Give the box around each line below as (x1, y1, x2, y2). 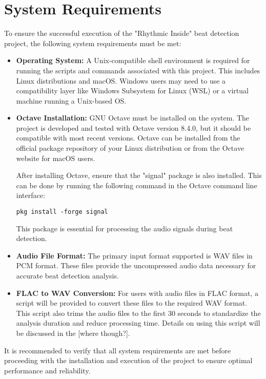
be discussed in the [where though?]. (16, 328, 130, 338)
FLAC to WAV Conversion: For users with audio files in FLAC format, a (16, 287, 258, 298)
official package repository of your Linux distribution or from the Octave (16, 143, 244, 153)
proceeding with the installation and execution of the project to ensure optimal (4, 355, 253, 366)
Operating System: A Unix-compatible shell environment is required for (16, 55, 250, 66)
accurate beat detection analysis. (16, 270, 119, 281)
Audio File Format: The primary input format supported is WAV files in (16, 250, 253, 261)
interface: (16, 190, 45, 201)
